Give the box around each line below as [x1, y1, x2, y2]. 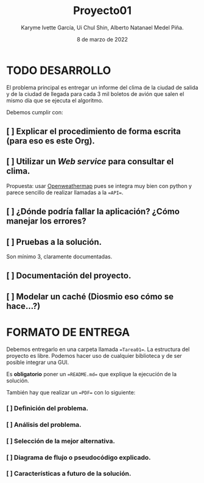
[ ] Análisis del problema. [6, 420, 82, 429]
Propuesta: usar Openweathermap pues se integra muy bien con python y [6, 182, 192, 189]
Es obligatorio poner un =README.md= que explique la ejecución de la [6, 370, 177, 377]
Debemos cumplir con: [6, 108, 63, 116]
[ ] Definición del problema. [6, 404, 88, 412]
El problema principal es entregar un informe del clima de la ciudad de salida [6, 84, 199, 91]
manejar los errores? [6, 216, 86, 227]
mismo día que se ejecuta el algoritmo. [6, 96, 104, 104]
